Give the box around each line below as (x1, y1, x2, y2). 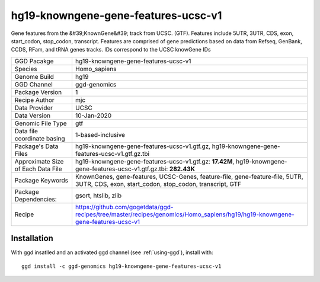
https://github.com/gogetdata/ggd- (75, 203, 174, 211)
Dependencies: (14, 195, 57, 203)
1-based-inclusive (75, 130, 126, 139)
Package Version (14, 88, 62, 96)
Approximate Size (14, 157, 64, 165)
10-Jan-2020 (75, 111, 112, 120)
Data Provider (14, 104, 53, 112)
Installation (11, 233, 53, 243)
